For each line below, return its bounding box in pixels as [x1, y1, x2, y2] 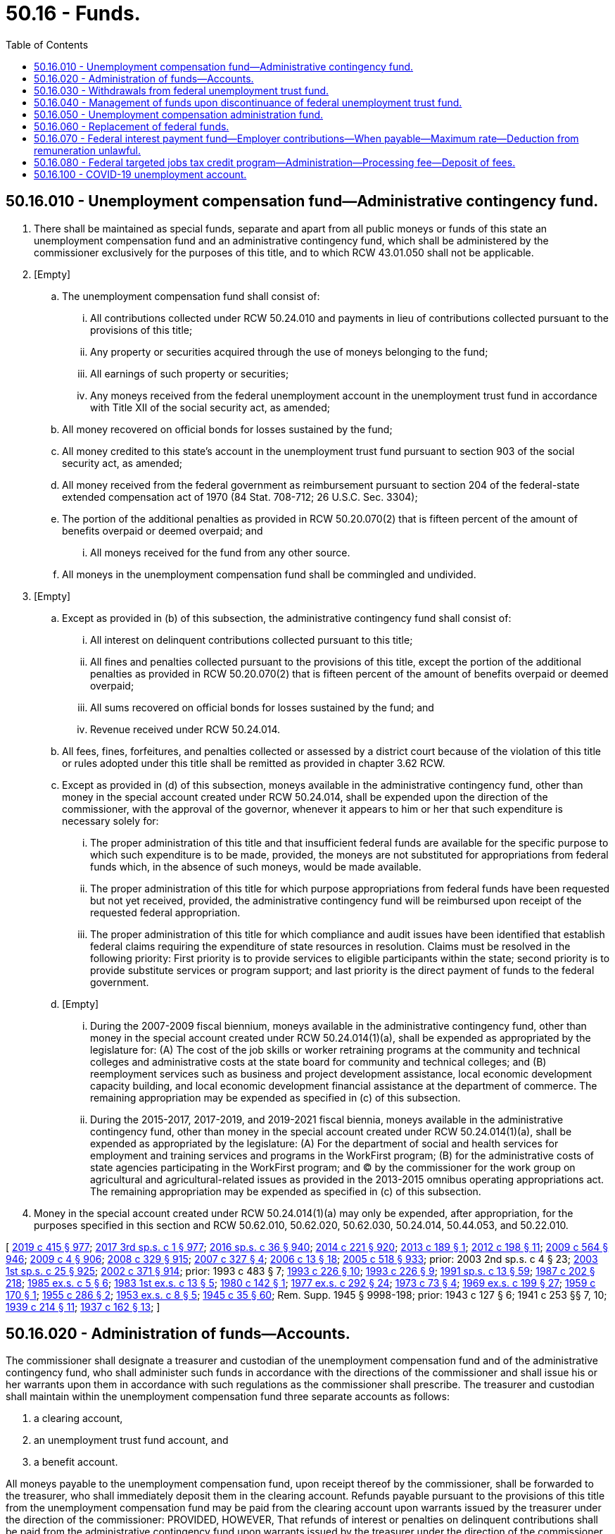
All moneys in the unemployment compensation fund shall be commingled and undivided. [62, 568, 476, 580]
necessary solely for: [62, 814, 159, 827]
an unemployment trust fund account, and [34, 1434, 229, 1447]
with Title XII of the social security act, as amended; [90, 401, 330, 413]
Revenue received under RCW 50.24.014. [90, 723, 281, 735]
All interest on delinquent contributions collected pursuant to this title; [90, 633, 413, 646]
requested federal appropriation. [90, 906, 241, 918]
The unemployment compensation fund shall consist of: [62, 289, 320, 302]
